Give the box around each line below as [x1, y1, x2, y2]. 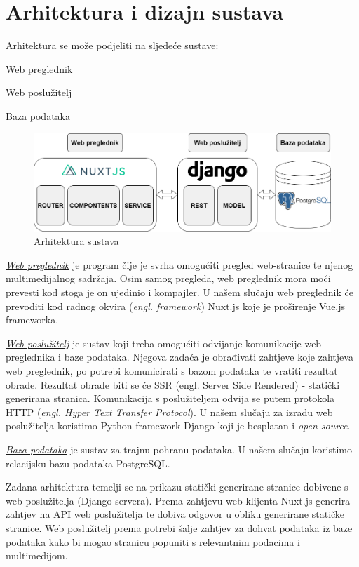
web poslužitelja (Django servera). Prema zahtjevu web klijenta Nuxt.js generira [6, 493, 351, 507]
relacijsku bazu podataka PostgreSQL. [6, 455, 170, 470]
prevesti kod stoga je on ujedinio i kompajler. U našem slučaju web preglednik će [6, 285, 353, 300]
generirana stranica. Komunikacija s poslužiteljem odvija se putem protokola [6, 391, 335, 406]
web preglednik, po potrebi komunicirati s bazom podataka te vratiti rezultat [6, 363, 338, 378]
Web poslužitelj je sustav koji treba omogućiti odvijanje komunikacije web [6, 335, 322, 350]
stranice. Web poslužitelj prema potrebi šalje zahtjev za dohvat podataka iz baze [6, 520, 353, 535]
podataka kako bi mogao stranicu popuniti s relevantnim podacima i [6, 534, 300, 549]
